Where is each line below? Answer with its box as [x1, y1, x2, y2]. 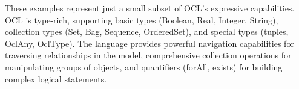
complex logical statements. [5, 72, 107, 85]
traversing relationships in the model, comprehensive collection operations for [5, 49, 292, 61]
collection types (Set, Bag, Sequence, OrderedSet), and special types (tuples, [5, 25, 289, 38]
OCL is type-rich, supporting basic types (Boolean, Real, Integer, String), [5, 13, 278, 26]
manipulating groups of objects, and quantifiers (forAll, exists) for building [5, 60, 283, 73]
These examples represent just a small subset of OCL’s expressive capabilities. [5, 2, 295, 14]
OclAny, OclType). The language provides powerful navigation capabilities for [5, 37, 294, 49]
